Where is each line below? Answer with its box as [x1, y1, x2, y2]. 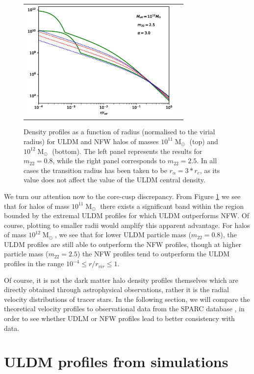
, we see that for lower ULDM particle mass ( [54, 229, 191, 240]
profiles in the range [4, 258, 64, 269]
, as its [200, 165, 220, 175]
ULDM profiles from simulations [4, 351, 229, 372]
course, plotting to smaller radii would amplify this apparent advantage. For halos [4, 220, 250, 230]
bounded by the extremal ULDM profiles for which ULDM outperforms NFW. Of [4, 210, 249, 221]
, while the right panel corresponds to [52, 155, 166, 166]
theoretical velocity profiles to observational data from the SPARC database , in [4, 303, 245, 314]
